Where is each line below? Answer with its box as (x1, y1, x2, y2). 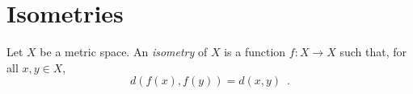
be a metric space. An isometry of (40, 43, 208, 60)
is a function (224, 43, 286, 60)
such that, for (339, 43, 407, 60)
